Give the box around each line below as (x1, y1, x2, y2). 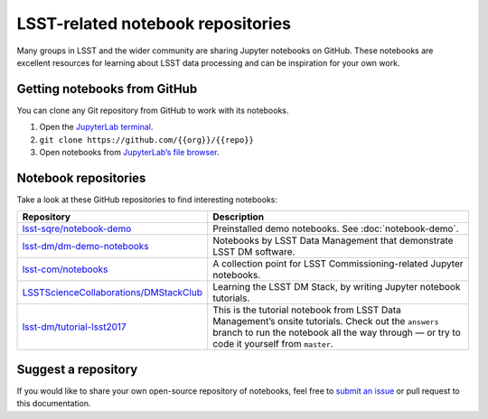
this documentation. (16, 398, 91, 409)
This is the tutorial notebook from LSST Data (212, 303, 402, 316)
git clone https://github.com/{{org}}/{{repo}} (39, 135, 255, 144)
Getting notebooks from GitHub (16, 81, 198, 97)
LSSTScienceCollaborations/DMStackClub (22, 286, 203, 299)
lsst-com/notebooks (22, 263, 108, 275)
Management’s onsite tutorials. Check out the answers (212, 315, 439, 328)
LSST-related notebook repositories (16, 14, 292, 33)
